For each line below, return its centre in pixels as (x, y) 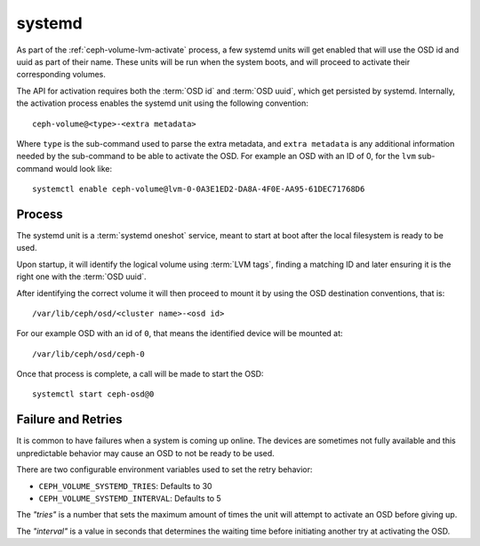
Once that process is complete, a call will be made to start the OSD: (140, 374)
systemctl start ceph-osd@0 (93, 394)
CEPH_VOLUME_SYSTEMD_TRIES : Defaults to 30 (125, 486)
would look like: (84, 168)
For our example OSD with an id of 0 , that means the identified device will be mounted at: (180, 333)
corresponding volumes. (61, 75)
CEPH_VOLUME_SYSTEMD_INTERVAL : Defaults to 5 (130, 498)
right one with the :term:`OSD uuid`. (81, 277)
